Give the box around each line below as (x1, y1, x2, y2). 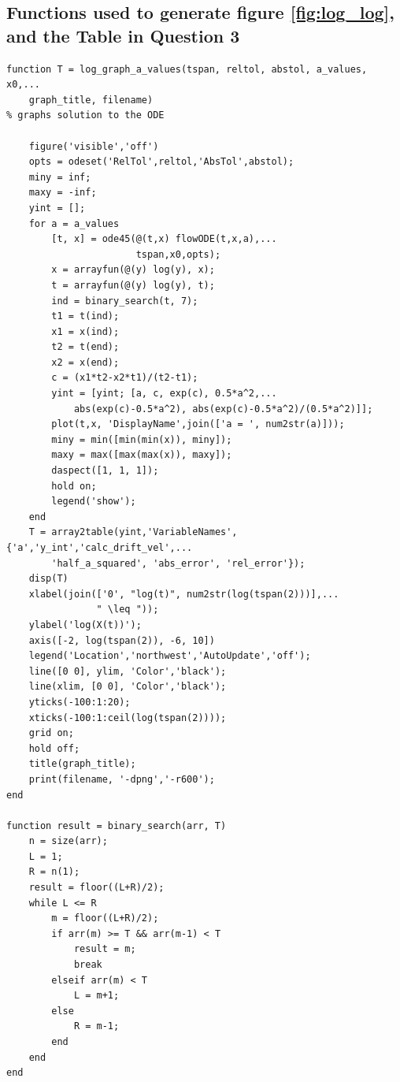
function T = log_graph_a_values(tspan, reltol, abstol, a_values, (6, 63, 368, 75)
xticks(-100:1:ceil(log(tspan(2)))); (28, 712, 227, 723)
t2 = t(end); (51, 341, 120, 353)
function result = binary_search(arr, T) (6, 820, 227, 831)
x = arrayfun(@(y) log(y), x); (51, 264, 215, 276)
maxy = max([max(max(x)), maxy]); (51, 449, 232, 461)
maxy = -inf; (28, 187, 97, 199)
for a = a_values (28, 218, 120, 229)
